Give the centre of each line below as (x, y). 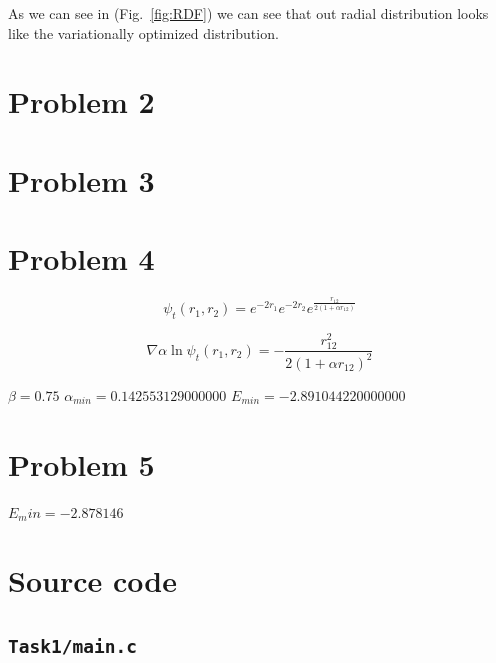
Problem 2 (81, 101)
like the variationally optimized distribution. (143, 32)
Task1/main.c (72, 646)
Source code (92, 580)
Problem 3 (81, 179)
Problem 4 (81, 258)
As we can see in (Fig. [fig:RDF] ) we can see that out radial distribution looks (248, 13)
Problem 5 (81, 463)
